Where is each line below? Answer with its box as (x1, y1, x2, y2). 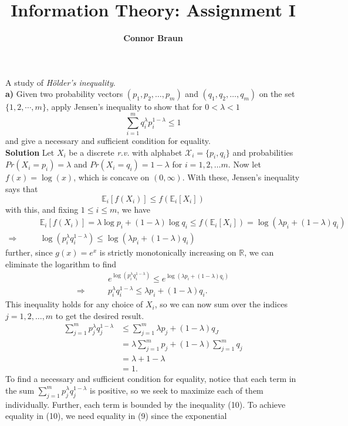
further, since (5, 246, 53, 259)
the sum (5, 384, 35, 396)
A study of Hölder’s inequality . (5, 76, 116, 88)
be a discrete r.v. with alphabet (69, 146, 183, 158)
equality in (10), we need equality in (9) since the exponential (5, 410, 227, 422)
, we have (117, 203, 151, 215)
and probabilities (232, 146, 293, 158)
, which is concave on (73, 171, 150, 183)
